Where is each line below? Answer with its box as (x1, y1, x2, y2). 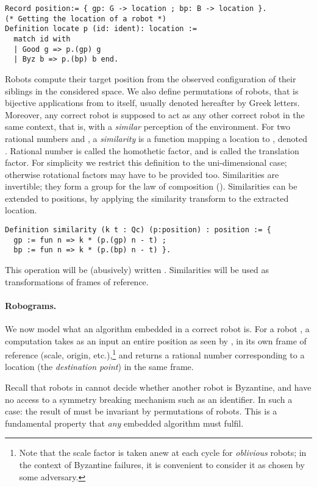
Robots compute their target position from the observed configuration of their (5, 72, 296, 85)
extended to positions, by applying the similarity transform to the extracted (5, 191, 289, 204)
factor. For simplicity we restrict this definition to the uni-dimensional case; (5, 156, 287, 169)
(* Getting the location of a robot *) (5, 14, 166, 23)
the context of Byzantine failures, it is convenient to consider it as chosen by (19, 458, 305, 471)
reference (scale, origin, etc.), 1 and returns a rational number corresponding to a (5, 347, 305, 361)
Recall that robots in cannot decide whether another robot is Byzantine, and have (5, 381, 312, 394)
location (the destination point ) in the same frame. (5, 360, 194, 373)
